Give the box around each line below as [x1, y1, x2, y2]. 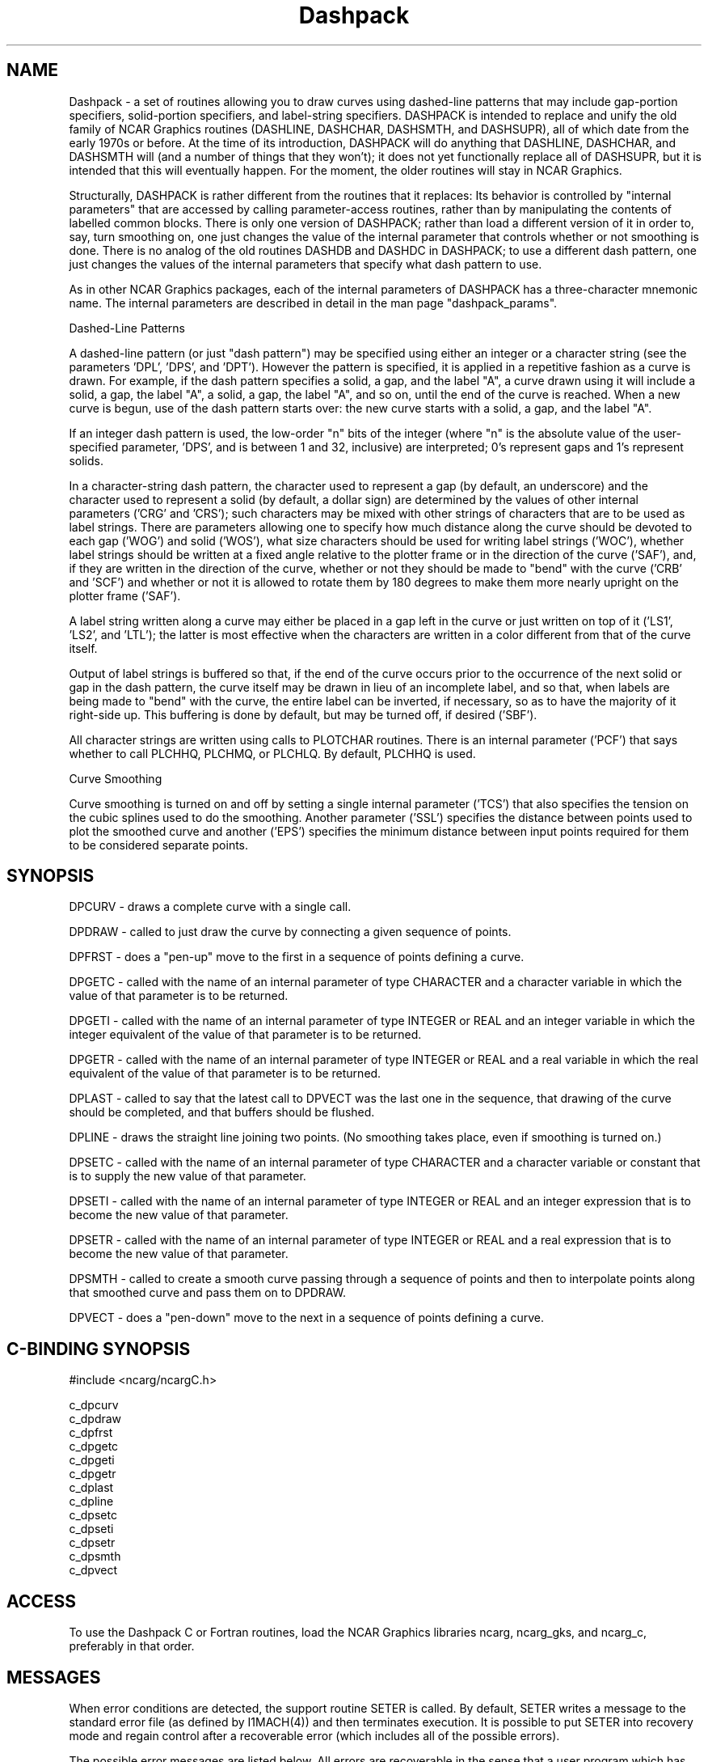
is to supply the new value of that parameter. [69, 1169, 306, 1184]
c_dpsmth [69, 1549, 121, 1564]
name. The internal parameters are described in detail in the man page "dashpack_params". [69, 295, 558, 310]
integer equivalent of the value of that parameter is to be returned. [69, 1027, 422, 1042]
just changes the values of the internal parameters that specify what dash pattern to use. [69, 256, 542, 271]
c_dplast [69, 1480, 114, 1495]
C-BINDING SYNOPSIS [6, 1338, 191, 1359]
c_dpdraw [69, 1412, 122, 1426]
